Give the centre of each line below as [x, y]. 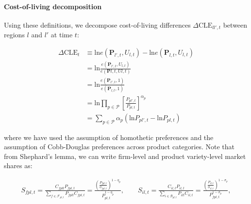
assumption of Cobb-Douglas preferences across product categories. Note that [119, 147]
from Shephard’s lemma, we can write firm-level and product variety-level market [125, 156]
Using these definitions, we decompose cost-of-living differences [97, 24]
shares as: [18, 165]
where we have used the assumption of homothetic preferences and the [109, 137]
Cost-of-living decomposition [53, 6]
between [235, 24]
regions [14, 35]
